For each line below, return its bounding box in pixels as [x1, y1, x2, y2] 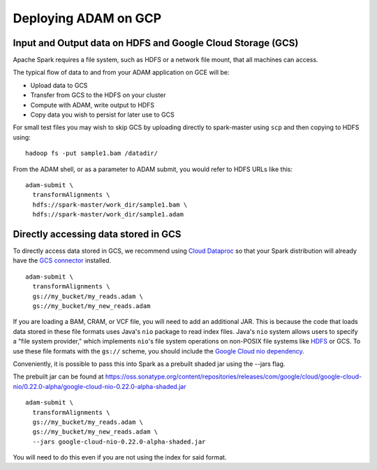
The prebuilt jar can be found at [13, 372, 104, 381]
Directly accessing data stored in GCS [13, 228, 182, 240]
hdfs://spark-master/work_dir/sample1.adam [32, 210, 184, 219]
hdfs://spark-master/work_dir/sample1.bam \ [32, 200, 188, 209]
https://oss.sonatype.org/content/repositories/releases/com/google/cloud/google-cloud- [105, 372, 362, 381]
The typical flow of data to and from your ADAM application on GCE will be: [13, 68, 230, 77]
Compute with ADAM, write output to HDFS [30, 101, 155, 109]
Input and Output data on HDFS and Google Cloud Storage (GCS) [13, 37, 299, 49]
